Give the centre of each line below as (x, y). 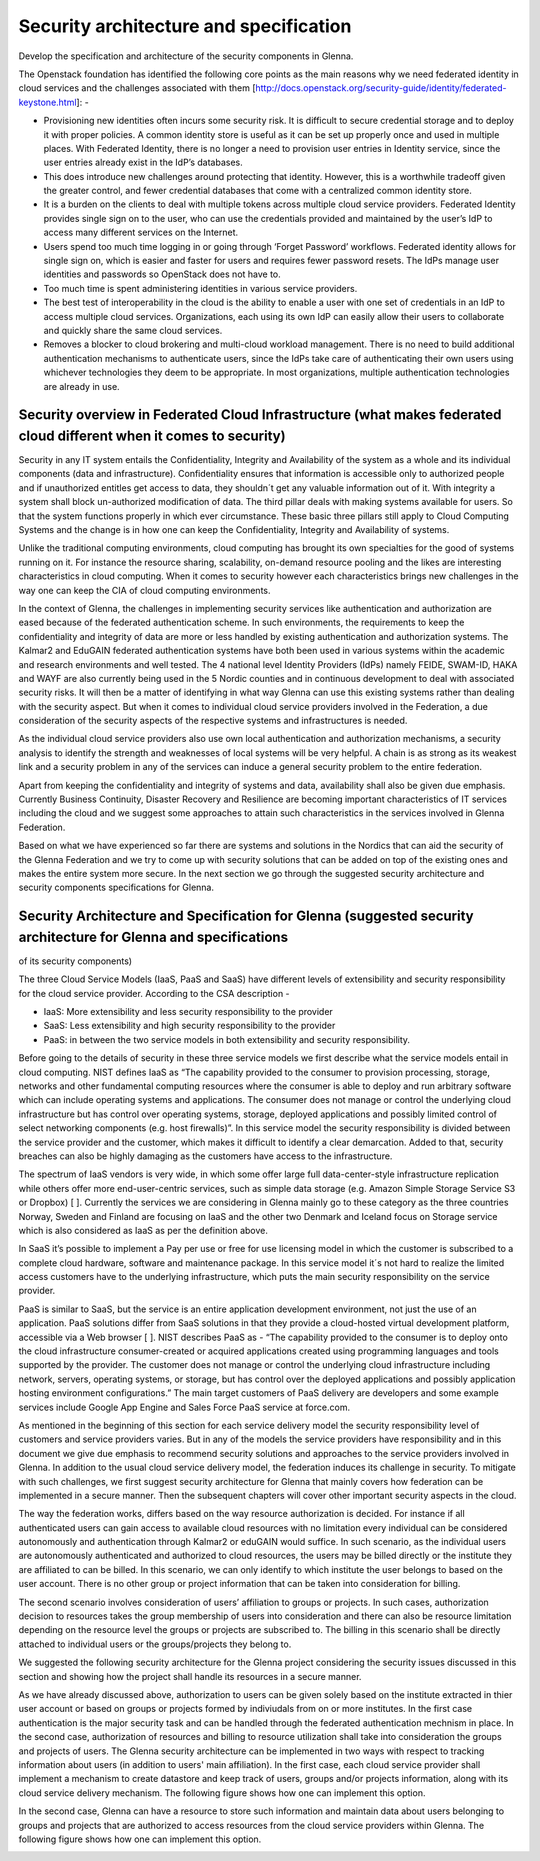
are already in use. (81, 386)
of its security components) (75, 961)
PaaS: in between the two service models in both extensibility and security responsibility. (226, 1039)
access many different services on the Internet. (141, 232)
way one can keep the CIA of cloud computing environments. (144, 590)
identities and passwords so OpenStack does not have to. (162, 274)
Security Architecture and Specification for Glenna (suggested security (246, 916)
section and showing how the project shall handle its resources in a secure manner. (190, 1676)
